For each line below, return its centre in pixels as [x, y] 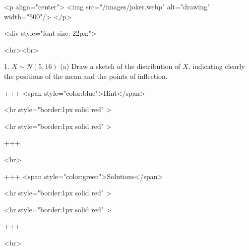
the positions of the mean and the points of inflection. [86, 76]
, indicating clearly [217, 66]
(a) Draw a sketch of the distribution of [120, 66]
